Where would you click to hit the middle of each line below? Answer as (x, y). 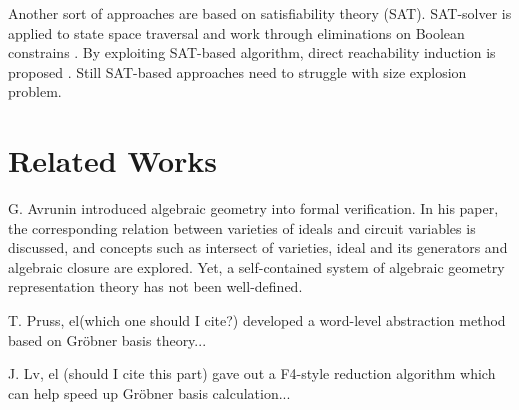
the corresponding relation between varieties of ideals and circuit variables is (242, 227)
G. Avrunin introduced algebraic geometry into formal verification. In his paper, (253, 208)
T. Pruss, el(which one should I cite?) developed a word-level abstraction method (257, 320)
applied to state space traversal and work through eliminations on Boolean (236, 32)
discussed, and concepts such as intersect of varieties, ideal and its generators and (258, 247)
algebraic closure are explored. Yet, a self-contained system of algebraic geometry (256, 266)
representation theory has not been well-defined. (155, 286)
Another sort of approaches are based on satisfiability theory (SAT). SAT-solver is (260, 13)
